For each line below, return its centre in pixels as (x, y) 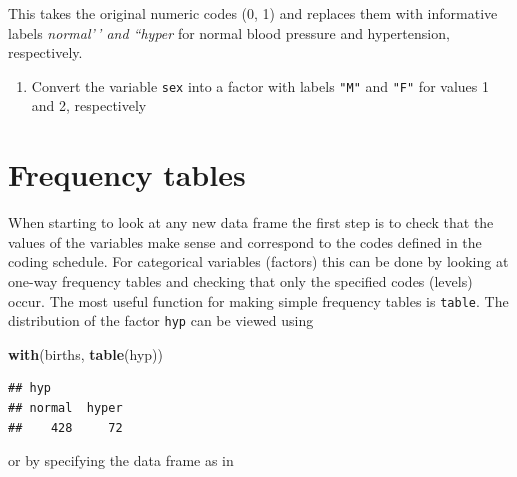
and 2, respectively (89, 105)
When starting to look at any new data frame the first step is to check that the (251, 222)
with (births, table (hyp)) (86, 353)
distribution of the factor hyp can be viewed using (161, 320)
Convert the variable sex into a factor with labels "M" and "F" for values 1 (260, 85)
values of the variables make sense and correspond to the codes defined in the (245, 241)
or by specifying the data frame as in (121, 460)
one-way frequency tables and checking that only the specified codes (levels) (240, 280)
